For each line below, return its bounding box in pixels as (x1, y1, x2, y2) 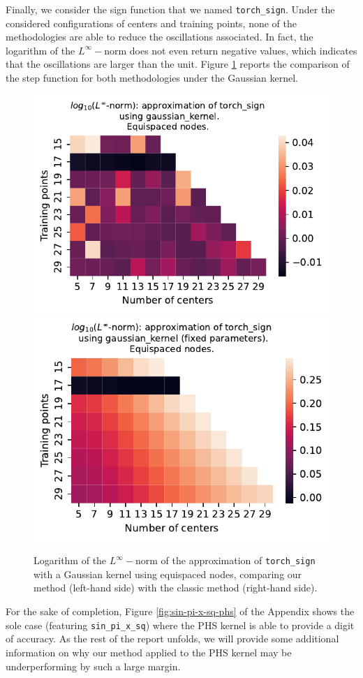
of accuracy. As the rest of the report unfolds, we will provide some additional (6, 631, 339, 646)
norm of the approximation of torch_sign (135, 553, 316, 568)
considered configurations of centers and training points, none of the (6, 15, 297, 30)
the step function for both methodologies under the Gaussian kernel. (6, 71, 299, 85)
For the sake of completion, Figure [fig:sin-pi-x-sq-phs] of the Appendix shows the (6, 604, 355, 619)
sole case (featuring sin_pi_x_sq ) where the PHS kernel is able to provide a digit (6, 617, 355, 632)
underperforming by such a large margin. (6, 658, 181, 673)
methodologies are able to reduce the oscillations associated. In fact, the (6, 29, 313, 44)
